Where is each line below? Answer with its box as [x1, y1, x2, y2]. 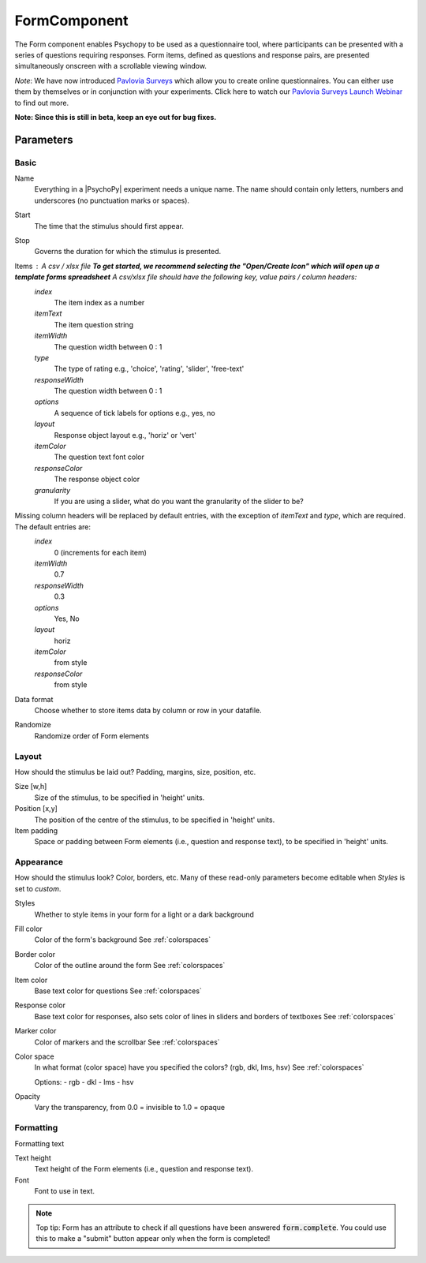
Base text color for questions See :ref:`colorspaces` [34, 986, 203, 996]
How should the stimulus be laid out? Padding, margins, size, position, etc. [14, 767, 256, 776]
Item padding [14, 825, 58, 835]
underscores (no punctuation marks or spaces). [34, 196, 189, 205]
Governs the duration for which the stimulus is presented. [34, 247, 222, 256]
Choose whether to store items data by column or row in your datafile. [34, 706, 262, 716]
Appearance [14, 857, 63, 868]
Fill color [14, 924, 43, 933]
